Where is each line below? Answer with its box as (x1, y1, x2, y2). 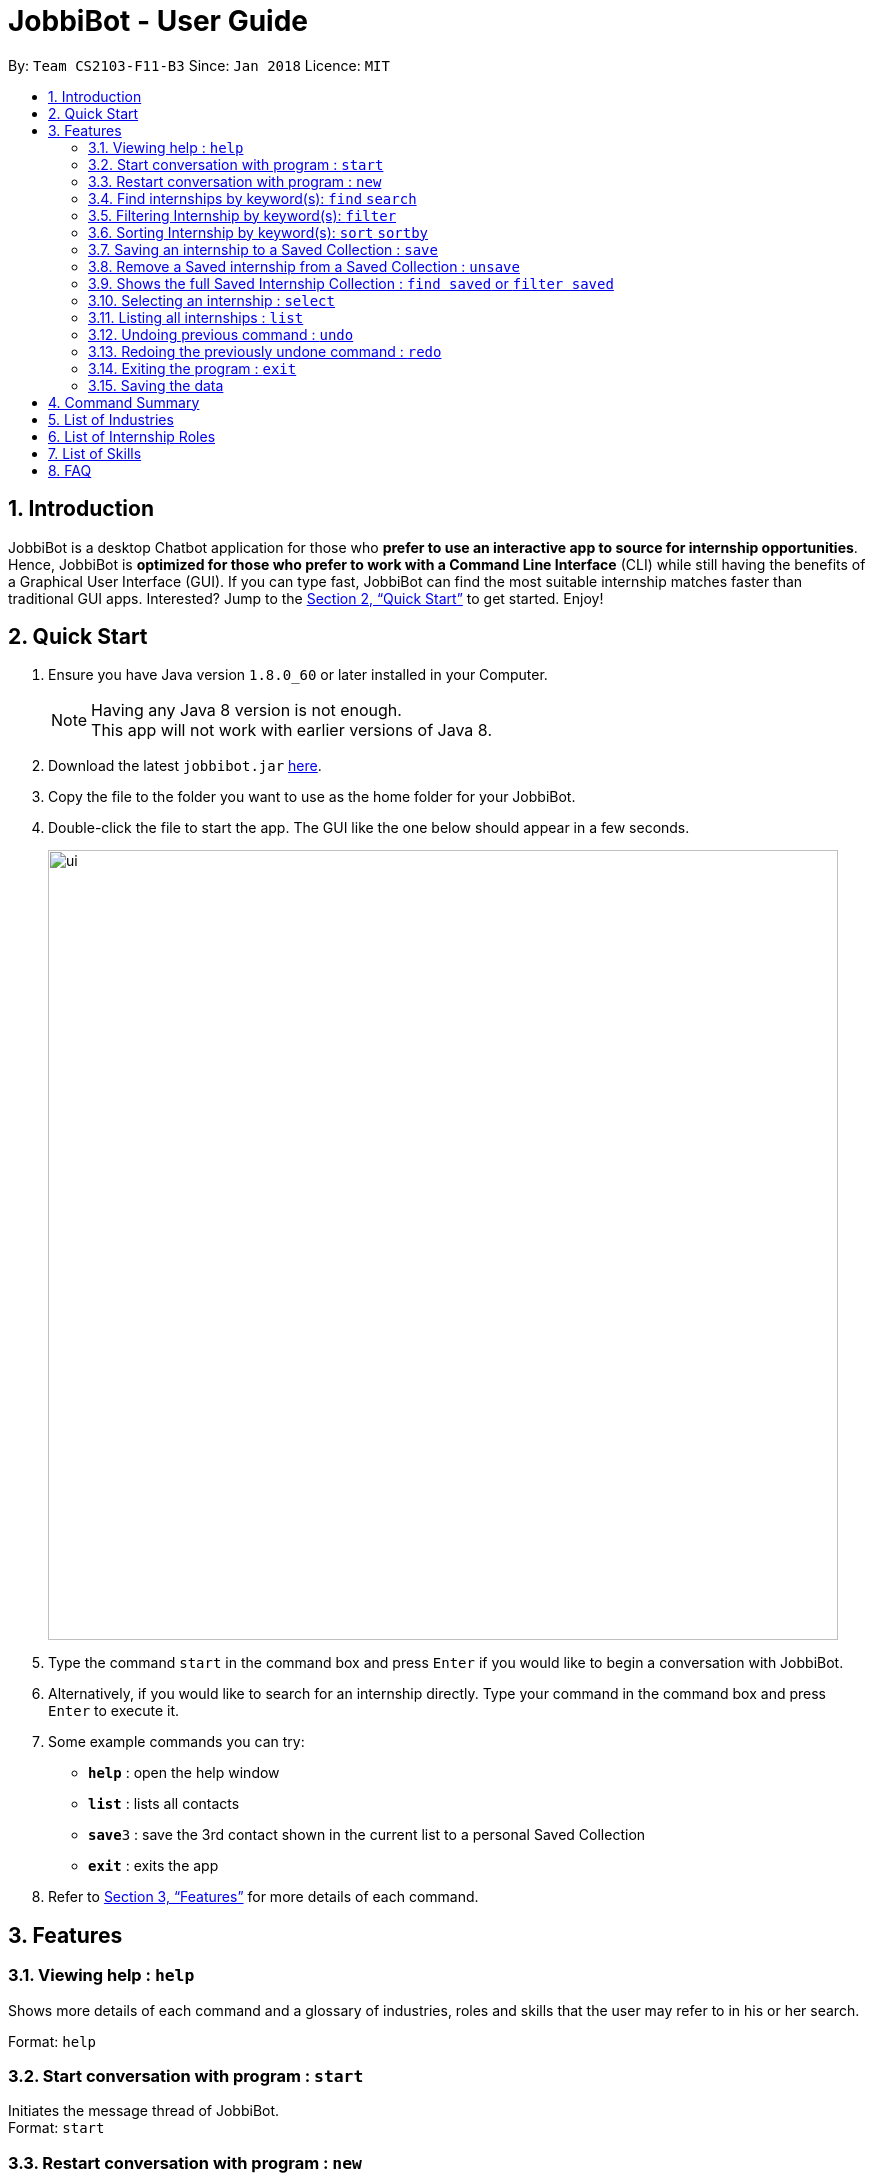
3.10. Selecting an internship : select (88, 291, 335, 309)
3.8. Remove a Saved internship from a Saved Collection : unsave (88, 257, 520, 275)
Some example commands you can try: (48, 1733, 305, 1751)
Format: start (8, 2119, 105, 2137)
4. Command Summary (48, 393, 200, 411)
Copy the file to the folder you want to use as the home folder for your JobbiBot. (48, 788, 576, 806)
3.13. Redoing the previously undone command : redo (88, 342, 442, 360)
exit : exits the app (88, 1857, 219, 1875)
